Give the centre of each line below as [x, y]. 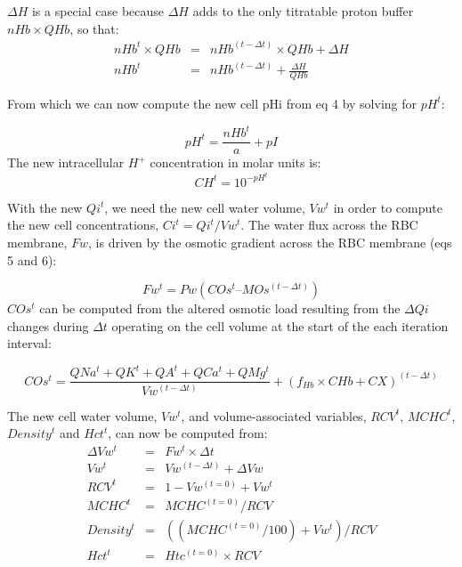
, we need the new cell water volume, [205, 207]
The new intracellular [66, 162]
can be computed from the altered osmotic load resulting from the [220, 308]
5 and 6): [32, 259]
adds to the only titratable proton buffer [303, 11]
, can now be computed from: [188, 433]
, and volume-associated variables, [274, 415]
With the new [45, 207]
